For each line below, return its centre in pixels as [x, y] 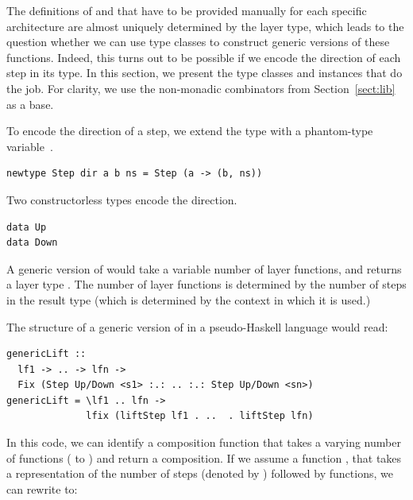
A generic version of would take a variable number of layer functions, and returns [204, 268]
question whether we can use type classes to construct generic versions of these [198, 42]
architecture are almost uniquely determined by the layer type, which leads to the [205, 26]
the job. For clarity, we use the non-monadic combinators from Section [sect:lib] [201, 88]
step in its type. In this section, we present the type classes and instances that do [205, 73]
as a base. [30, 104]
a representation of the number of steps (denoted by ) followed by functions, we [200, 473]
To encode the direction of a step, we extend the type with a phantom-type [190, 131]
